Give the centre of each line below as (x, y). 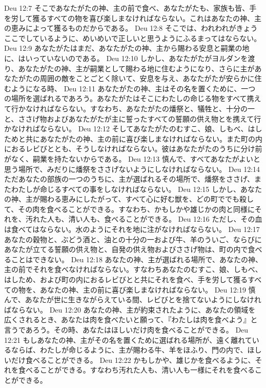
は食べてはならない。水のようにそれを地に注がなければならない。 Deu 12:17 (132, 229)
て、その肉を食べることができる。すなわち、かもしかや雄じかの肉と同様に (129, 209)
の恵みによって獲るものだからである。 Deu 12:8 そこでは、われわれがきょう (131, 28)
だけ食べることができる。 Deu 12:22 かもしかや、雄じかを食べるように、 (133, 360)
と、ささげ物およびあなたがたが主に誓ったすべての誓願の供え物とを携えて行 (133, 118)
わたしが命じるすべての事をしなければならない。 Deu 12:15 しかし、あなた (137, 189)
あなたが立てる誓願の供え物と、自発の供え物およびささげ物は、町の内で (126, 249)
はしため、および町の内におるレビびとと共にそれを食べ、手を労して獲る (126, 279)
